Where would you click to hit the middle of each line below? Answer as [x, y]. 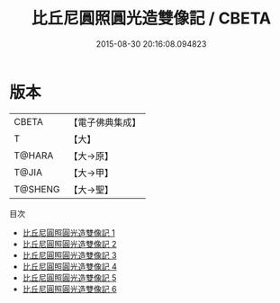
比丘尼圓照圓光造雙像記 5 [69, 277]
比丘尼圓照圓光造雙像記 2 [69, 244]
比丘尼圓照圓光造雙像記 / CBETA [151, 18]
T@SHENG [37, 189]
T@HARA [34, 156]
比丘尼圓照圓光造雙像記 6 [69, 289]
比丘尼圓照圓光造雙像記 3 [69, 255]
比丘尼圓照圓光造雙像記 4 [69, 266]
